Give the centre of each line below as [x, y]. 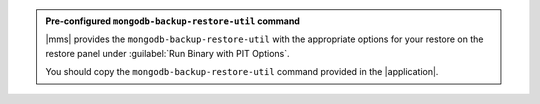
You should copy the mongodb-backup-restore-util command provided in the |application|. [242, 72]
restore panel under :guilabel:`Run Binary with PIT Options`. [167, 53]
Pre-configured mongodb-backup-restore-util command [172, 21]
